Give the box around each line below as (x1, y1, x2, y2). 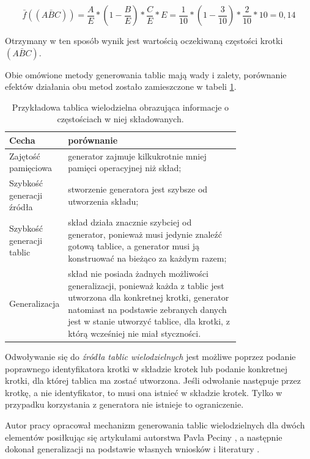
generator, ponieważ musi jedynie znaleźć (68, 227, 222, 240)
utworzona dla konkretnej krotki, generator (68, 291, 229, 304)
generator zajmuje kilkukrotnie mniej (68, 149, 207, 162)
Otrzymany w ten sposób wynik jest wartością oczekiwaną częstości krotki (5, 34, 283, 46)
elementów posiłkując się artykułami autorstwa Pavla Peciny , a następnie (5, 430, 282, 443)
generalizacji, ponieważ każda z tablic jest (68, 279, 224, 292)
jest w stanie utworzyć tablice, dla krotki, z (68, 315, 230, 328)
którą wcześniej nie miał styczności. (68, 326, 201, 339)
